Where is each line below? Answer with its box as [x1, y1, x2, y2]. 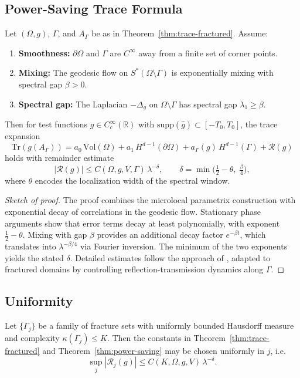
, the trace [240, 118, 278, 130]
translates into [5, 240, 56, 252]
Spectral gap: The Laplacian [18, 97, 128, 110]
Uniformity [5, 292, 73, 310]
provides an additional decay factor [97, 228, 223, 241]
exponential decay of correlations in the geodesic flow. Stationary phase [5, 205, 261, 218]
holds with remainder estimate [5, 151, 114, 164]
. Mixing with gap [22, 228, 87, 241]
